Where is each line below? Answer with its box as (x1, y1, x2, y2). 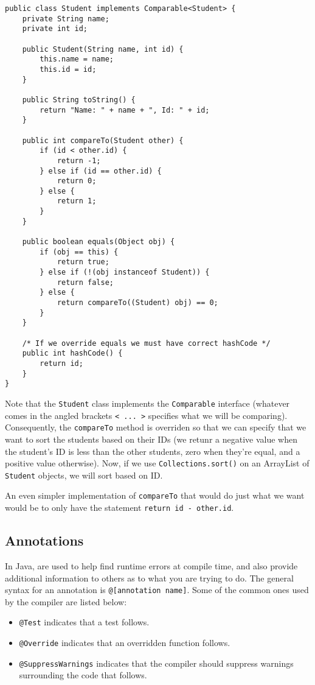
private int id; (22, 24, 88, 33)
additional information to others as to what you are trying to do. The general (5, 571, 294, 584)
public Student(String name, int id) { (22, 44, 184, 54)
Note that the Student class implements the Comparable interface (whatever (5, 396, 290, 409)
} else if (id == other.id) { (40, 166, 162, 175)
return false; (57, 278, 114, 287)
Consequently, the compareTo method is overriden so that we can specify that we (5, 421, 306, 434)
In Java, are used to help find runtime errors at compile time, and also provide (5, 559, 298, 572)
